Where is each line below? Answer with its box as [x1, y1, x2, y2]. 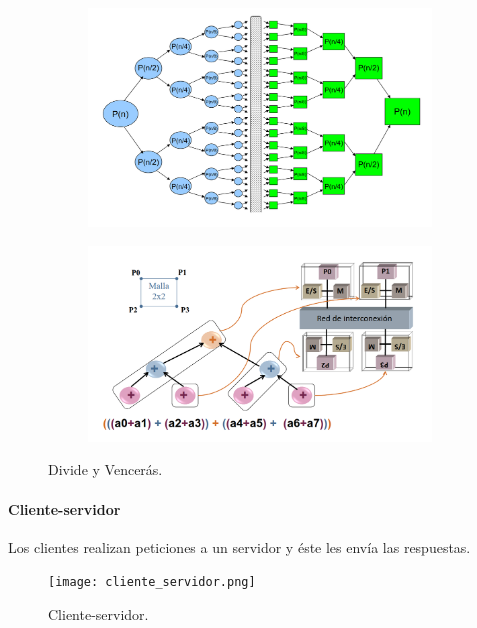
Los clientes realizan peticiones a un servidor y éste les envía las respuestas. [8, 536, 471, 557]
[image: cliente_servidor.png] [48, 575, 256, 590]
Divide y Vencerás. [48, 459, 163, 480]
